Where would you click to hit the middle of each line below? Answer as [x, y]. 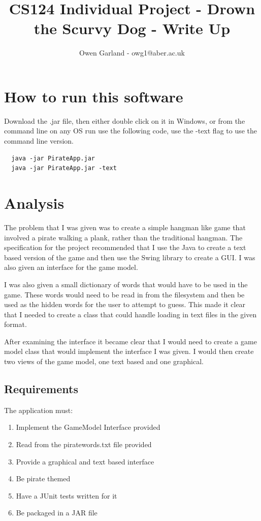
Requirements [41, 389]
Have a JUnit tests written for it [67, 495]
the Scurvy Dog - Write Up [132, 28]
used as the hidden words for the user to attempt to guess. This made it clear [125, 304]
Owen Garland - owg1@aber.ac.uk [132, 53]
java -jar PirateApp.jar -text [64, 168]
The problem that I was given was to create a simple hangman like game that [125, 227]
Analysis [34, 203]
